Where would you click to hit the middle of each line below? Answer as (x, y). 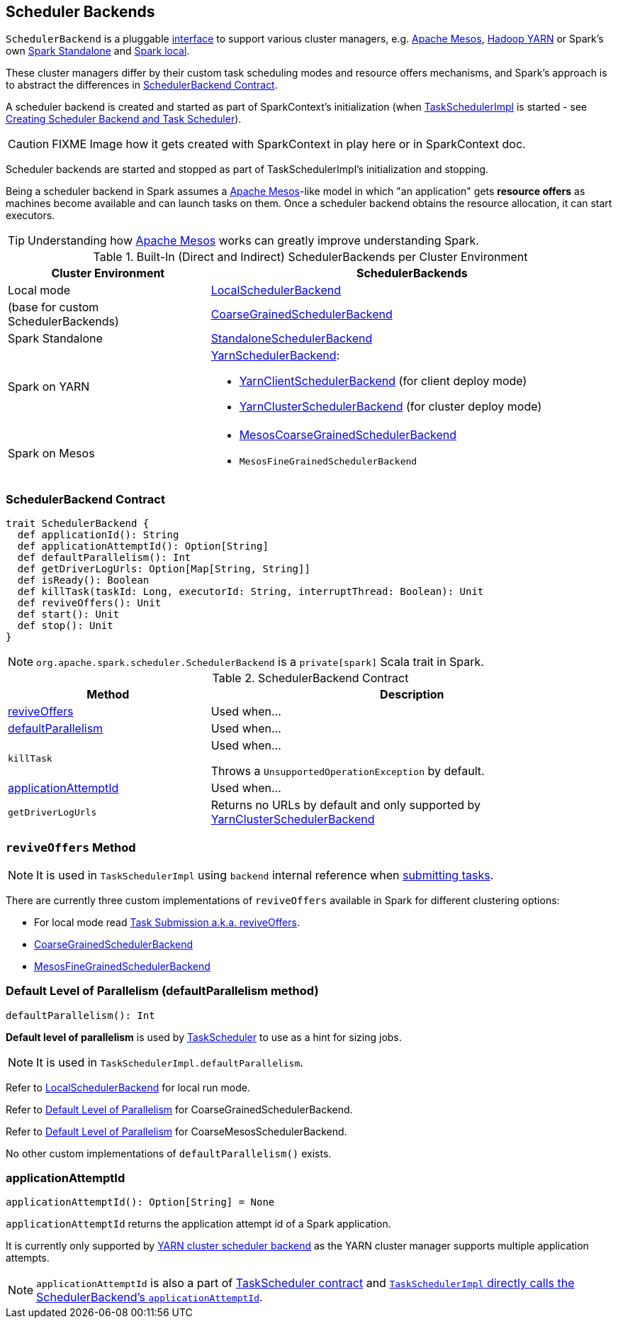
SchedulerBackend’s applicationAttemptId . (150, 1297)
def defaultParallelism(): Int (104, 558)
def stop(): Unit (65, 626)
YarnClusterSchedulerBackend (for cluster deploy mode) (391, 407)
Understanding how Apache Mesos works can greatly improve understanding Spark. (253, 241)
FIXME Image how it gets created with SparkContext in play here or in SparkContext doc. (289, 144)
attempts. (28, 1258)
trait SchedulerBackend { (78, 524)
